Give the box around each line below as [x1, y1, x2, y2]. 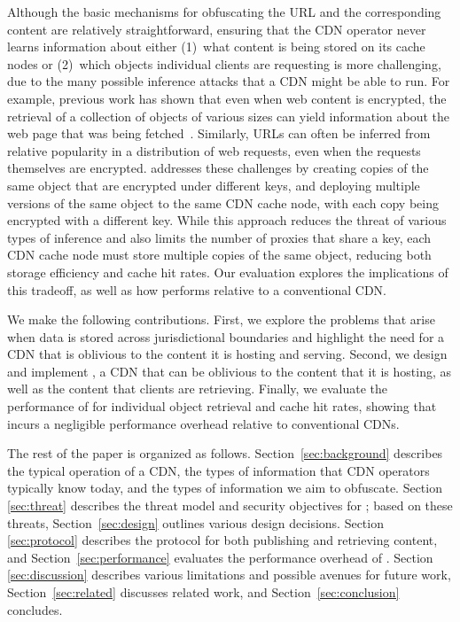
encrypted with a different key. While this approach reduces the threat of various [7, 211, 447, 229]
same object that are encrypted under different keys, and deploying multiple [7, 175, 420, 194]
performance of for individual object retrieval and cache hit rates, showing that [7, 397, 437, 416]
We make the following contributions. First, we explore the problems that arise [7, 310, 435, 329]
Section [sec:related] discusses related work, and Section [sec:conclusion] [7, 583, 400, 601]
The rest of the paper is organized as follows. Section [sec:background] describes [7, 444, 443, 463]
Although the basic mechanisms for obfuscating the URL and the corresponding [7, 3, 441, 20]
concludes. [7, 600, 63, 618]
